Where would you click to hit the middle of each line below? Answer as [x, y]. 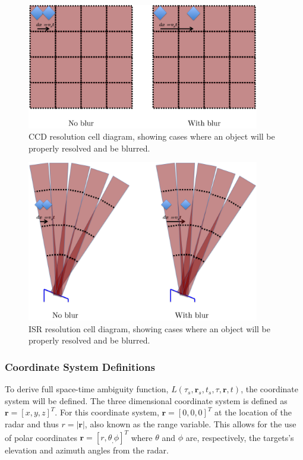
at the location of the [253, 412]
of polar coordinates [41, 437]
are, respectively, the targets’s [240, 437]
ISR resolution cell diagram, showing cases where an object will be [149, 328]
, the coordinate [270, 389]
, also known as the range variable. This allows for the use [190, 424]
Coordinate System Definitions [80, 366]
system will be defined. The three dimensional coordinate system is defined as [146, 400]
